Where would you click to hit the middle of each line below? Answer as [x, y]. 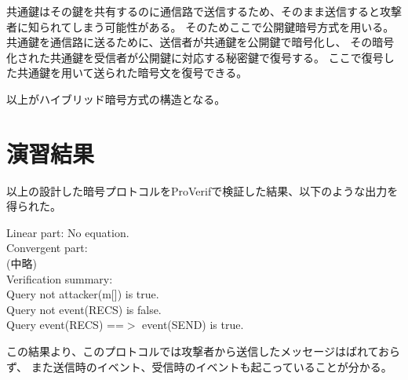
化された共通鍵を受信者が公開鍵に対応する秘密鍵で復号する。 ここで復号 [195, 57]
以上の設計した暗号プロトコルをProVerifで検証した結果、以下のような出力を [202, 190]
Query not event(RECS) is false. [84, 309]
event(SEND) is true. [193, 325]
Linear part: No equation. [68, 232]
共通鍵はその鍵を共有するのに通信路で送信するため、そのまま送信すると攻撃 [204, 11]
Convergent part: [47, 248]
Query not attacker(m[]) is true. [83, 294]
